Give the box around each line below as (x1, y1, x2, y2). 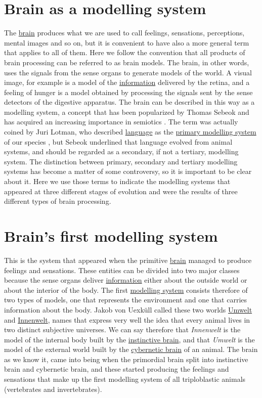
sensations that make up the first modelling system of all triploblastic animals (4, 374, 246, 384)
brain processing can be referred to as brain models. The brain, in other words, (4, 57, 249, 67)
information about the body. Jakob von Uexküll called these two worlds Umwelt (4, 304, 252, 315)
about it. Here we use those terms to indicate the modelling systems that (4, 176, 231, 187)
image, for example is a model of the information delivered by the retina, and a (4, 77, 250, 87)
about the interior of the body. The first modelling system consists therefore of (4, 284, 248, 295)
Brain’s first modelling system (4, 226, 218, 246)
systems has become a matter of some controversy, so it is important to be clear (4, 166, 252, 176)
